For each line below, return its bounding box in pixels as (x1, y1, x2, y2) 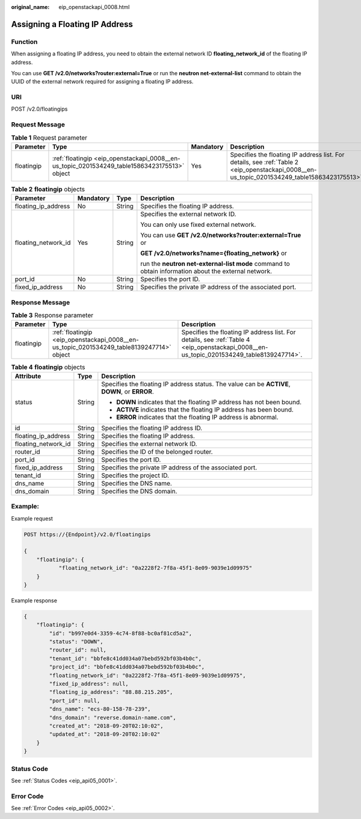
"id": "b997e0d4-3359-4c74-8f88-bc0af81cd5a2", (49, 629, 193, 637)
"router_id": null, (49, 647, 106, 654)
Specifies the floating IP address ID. (101, 424, 203, 432)
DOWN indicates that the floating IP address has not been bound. (116, 398, 302, 406)
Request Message (11, 120, 66, 129)
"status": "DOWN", (49, 638, 103, 645)
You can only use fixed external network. (140, 220, 256, 229)
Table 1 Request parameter (11, 133, 87, 141)
